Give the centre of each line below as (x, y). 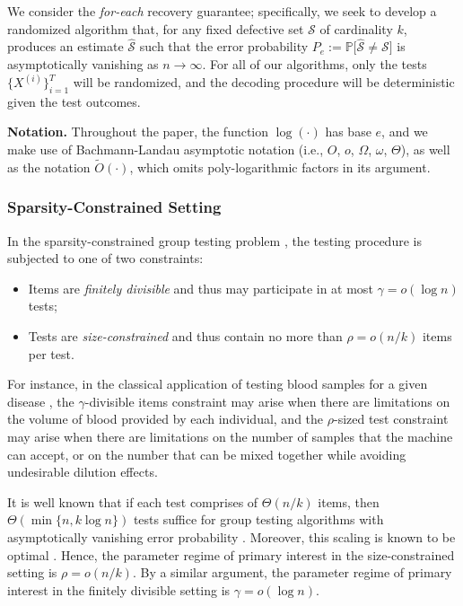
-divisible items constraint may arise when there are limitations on (267, 401)
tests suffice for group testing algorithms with (258, 519)
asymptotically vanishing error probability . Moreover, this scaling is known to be (231, 536)
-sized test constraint (391, 419)
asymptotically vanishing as (83, 64)
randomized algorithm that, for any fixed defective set (156, 28)
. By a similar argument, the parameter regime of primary (292, 572)
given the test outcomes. (74, 101)
